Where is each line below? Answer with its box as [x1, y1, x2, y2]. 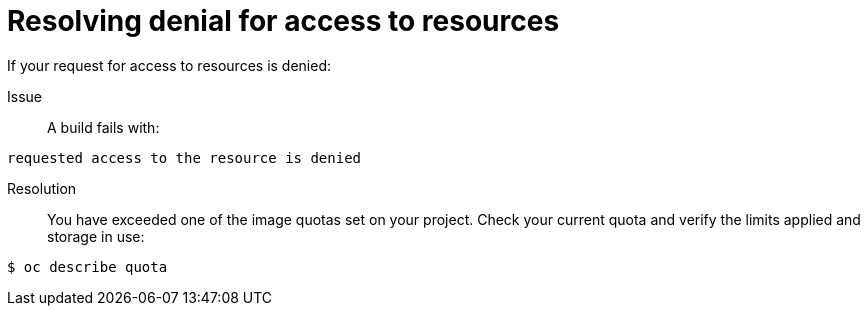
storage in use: [47, 227, 145, 245]
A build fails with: [47, 118, 160, 136]
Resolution [7, 179, 77, 197]
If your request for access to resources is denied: [7, 56, 332, 74]
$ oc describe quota [7, 258, 168, 275]
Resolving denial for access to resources [7, 4, 560, 38]
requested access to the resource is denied [7, 149, 362, 166]
